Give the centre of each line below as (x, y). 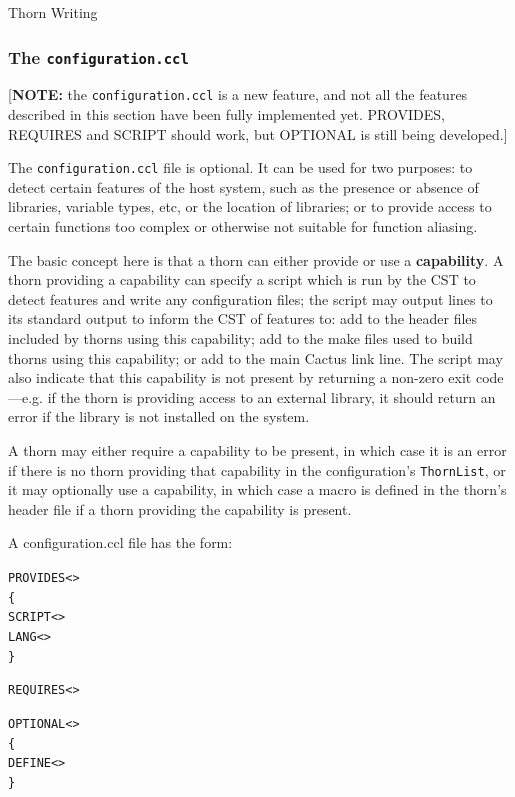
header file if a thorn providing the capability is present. (180, 508)
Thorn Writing (53, 12)
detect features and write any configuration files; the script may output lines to (250, 298)
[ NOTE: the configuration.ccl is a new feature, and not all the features (238, 94)
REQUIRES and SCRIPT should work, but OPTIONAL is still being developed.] (258, 133)
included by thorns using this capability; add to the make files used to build (240, 338)
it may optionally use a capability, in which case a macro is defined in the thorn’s (257, 489)
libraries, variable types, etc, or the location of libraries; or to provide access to (250, 206)
